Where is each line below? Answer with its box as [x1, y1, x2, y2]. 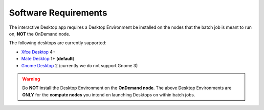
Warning [22, 76, 40, 82]
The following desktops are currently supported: [9, 40, 107, 46]
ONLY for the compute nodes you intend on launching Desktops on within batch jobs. [22, 92, 195, 97]
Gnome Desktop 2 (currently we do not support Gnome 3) [21, 62, 138, 68]
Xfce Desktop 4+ [21, 49, 56, 55]
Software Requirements [9, 7, 108, 18]
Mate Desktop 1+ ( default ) [21, 56, 75, 62]
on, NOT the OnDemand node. [9, 31, 70, 37]
